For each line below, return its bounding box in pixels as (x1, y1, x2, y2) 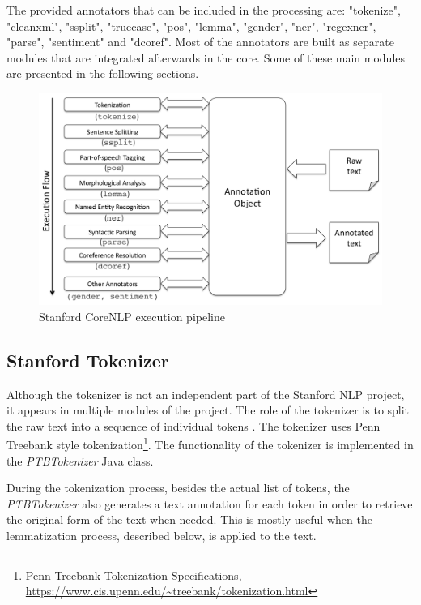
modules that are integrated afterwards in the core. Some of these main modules (6, 49, 406, 66)
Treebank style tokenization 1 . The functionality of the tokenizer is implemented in (6, 434, 414, 453)
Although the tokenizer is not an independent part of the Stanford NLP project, (6, 385, 405, 402)
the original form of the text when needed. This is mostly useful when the (6, 511, 372, 528)
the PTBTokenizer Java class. (6, 452, 154, 469)
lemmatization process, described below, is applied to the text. (6, 527, 317, 544)
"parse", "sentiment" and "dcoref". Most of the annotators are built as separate (6, 33, 394, 50)
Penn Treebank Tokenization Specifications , (25, 566, 242, 583)
